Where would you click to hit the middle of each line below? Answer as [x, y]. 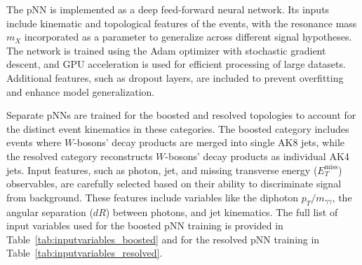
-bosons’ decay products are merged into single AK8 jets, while [209, 142]
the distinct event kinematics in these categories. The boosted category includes [178, 128]
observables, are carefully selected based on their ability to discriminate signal [174, 184]
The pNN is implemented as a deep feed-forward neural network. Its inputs [168, 9]
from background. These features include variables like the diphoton [153, 197]
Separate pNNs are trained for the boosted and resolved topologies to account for [181, 115]
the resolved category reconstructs [80, 156]
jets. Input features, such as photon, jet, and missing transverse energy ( [162, 170]
